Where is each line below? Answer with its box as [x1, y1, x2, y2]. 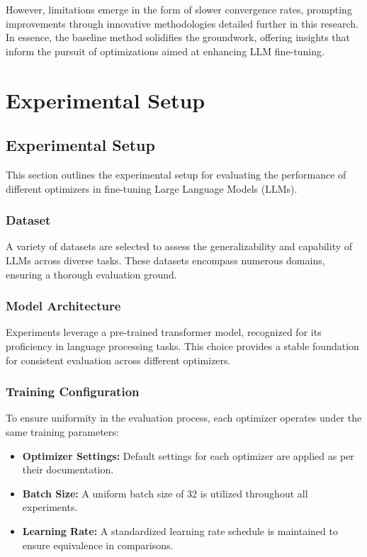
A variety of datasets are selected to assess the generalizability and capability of [6, 239, 353, 254]
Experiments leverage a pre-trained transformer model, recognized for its [6, 325, 322, 339]
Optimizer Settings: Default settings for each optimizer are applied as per [22, 448, 354, 463]
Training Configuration [6, 383, 140, 400]
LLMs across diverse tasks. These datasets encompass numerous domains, [6, 252, 325, 267]
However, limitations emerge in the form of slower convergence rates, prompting [6, 2, 352, 16]
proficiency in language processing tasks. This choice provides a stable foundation [6, 338, 359, 353]
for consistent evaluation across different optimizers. [6, 352, 231, 367]
